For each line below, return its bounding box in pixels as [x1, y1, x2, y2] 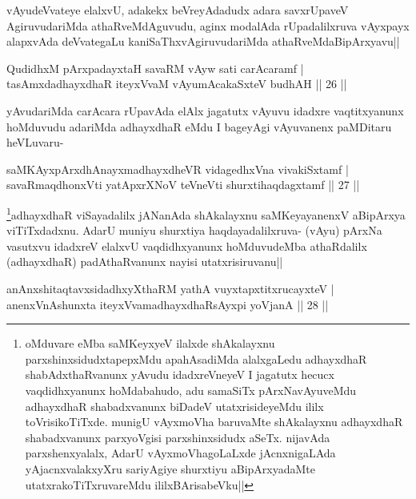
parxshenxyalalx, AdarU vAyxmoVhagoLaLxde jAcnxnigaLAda [25, 445, 336, 461]
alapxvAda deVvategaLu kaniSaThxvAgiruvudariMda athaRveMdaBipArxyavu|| [6, 33, 400, 50]
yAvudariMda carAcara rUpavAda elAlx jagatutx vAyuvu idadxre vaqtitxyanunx [6, 102, 404, 119]
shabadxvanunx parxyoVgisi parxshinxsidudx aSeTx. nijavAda [25, 429, 330, 445]
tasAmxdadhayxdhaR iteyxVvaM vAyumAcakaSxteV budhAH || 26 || [6, 75, 347, 92]
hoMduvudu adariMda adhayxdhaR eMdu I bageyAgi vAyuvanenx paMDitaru [6, 118, 392, 135]
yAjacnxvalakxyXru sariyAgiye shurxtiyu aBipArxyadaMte [25, 460, 316, 477]
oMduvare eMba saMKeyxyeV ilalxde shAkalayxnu [25, 335, 275, 352]
